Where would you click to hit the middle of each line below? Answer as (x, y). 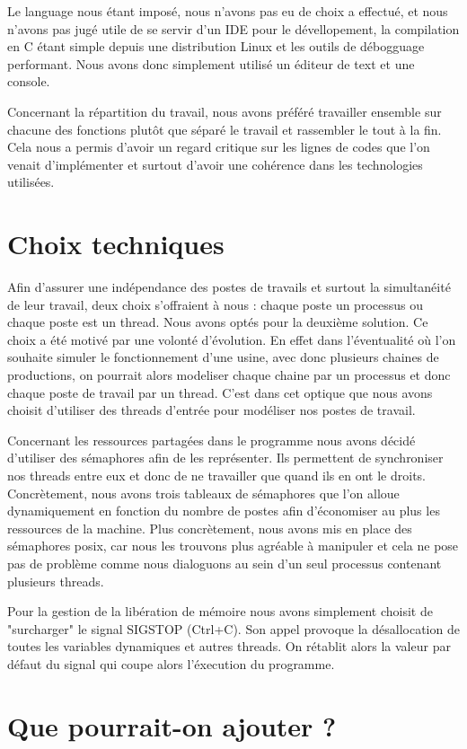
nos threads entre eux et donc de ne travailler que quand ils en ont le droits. (216, 475)
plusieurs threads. (56, 581)
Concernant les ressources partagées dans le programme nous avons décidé (211, 440)
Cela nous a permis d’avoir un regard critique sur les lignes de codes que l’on (219, 147)
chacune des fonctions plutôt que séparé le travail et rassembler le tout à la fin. (225, 129)
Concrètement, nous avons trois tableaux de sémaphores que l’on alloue (203, 493)
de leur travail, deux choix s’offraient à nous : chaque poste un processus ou (215, 304)
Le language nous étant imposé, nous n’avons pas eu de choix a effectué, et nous (228, 11)
